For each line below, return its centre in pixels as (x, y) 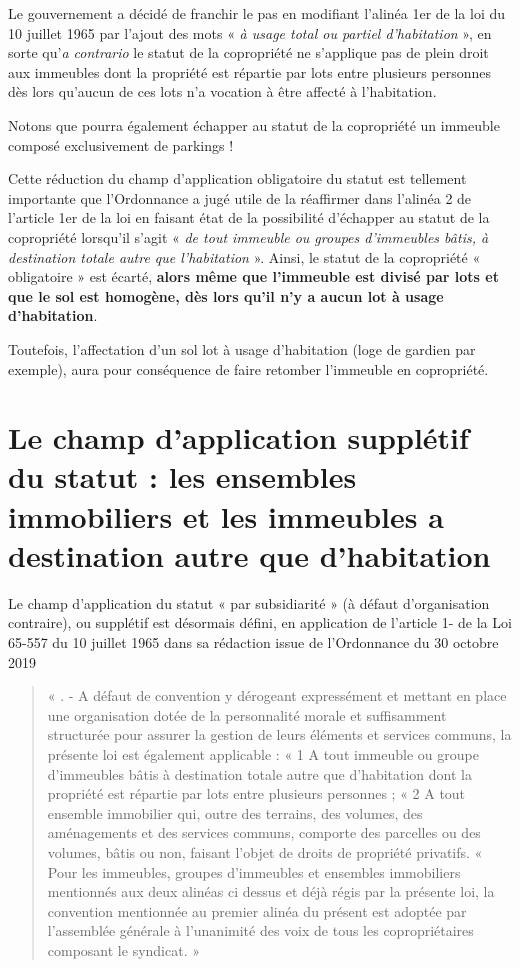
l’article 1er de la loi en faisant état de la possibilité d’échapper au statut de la (249, 217)
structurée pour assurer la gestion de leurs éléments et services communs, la (279, 734)
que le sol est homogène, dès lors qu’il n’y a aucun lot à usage (226, 295)
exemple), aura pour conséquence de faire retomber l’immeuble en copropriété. (248, 368)
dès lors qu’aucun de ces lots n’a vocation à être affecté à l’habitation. (222, 91)
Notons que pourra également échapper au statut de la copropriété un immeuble (254, 124)
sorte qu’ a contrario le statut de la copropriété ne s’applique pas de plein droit (248, 52)
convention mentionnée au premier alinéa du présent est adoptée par (257, 910)
